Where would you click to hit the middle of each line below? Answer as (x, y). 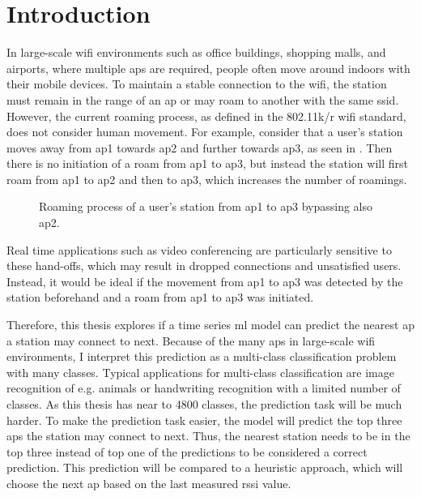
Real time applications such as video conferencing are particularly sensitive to (199, 249)
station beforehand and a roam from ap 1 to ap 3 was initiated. (160, 297)
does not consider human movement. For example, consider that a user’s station (205, 132)
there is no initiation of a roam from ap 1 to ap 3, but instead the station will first (207, 163)
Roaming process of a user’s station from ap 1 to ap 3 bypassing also (206, 206)
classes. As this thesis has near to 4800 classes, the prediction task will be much (204, 404)
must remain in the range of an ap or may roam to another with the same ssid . (203, 99)
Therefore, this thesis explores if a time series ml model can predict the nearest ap (210, 325)
